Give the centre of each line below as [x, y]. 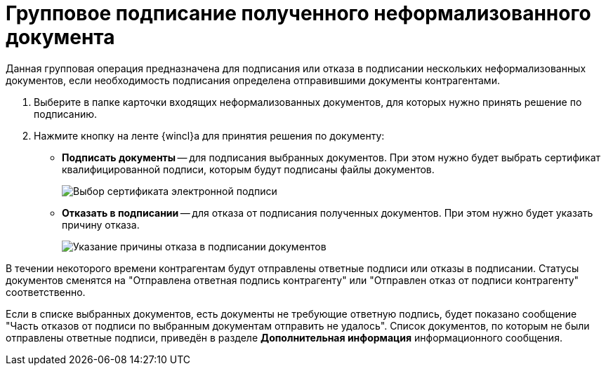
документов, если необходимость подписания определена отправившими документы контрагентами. [253, 80]
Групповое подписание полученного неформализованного [298, 13]
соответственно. [46, 292]
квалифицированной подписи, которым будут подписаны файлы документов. [248, 169]
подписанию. [66, 114]
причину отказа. [101, 224]
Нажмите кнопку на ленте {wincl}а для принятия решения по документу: [209, 135]
